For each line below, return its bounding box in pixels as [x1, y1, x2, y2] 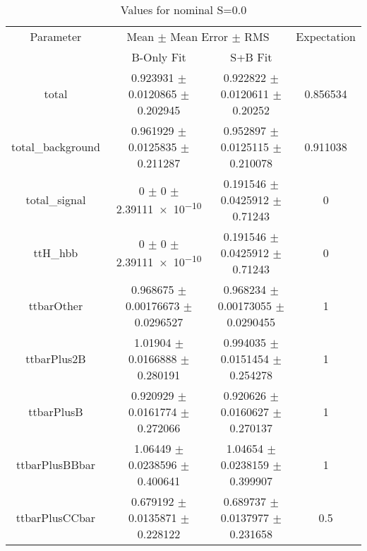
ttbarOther [28, 297, 83, 314]
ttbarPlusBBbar [16, 456, 95, 473]
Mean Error [170, 28, 229, 45]
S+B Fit [230, 49, 272, 65]
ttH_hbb [33, 244, 78, 261]
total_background [11, 138, 100, 155]
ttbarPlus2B [25, 350, 86, 367]
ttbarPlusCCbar [16, 509, 96, 526]
